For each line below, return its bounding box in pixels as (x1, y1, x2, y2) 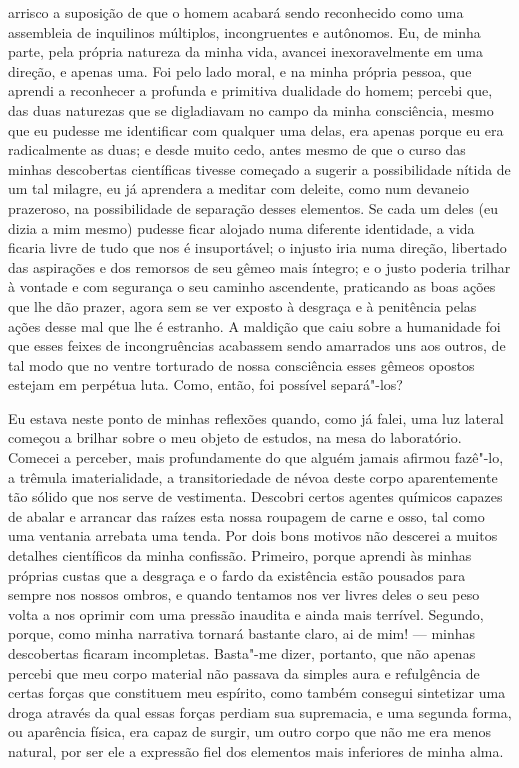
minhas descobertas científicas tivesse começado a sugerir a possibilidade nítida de (8, 158, 511, 179)
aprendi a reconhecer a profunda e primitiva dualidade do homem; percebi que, (8, 80, 493, 101)
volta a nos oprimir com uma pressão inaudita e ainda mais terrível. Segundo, (8, 603, 484, 624)
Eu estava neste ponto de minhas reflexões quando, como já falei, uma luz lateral (8, 407, 504, 428)
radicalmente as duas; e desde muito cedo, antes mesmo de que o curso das (8, 139, 466, 160)
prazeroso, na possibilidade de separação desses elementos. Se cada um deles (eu (8, 197, 498, 218)
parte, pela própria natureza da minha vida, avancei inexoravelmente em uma (8, 41, 484, 62)
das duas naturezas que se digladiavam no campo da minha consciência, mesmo (8, 99, 494, 120)
